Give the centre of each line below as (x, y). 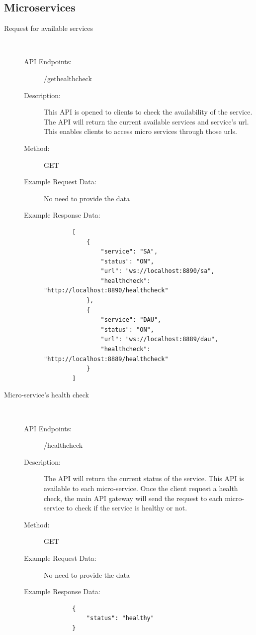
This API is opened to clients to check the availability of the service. (148, 112)
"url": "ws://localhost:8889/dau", (159, 339)
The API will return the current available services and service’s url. (146, 121)
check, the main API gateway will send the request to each (133, 498)
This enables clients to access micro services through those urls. (140, 131)
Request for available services (48, 28)
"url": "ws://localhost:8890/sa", (158, 271)
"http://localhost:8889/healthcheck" (106, 359)
